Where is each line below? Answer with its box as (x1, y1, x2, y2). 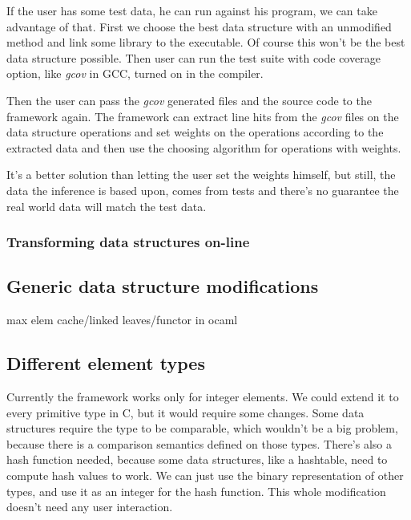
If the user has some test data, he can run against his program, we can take (6, 2, 377, 18)
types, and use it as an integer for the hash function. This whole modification (6, 482, 386, 499)
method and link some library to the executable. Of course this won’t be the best (6, 34, 405, 51)
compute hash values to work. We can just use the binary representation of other (6, 466, 404, 483)
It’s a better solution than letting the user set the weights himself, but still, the (6, 166, 396, 183)
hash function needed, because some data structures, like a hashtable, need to (6, 451, 388, 468)
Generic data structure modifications (6, 274, 319, 299)
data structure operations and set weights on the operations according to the (6, 124, 384, 140)
